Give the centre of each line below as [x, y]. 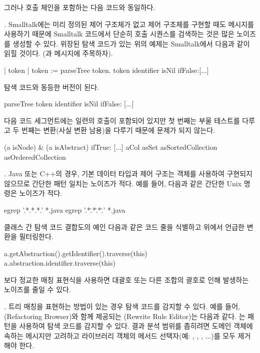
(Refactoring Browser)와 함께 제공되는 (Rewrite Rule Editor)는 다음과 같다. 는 [125, 316]
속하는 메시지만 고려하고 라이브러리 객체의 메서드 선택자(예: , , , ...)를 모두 [120, 335]
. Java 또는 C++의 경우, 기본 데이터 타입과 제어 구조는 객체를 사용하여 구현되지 [128, 174]
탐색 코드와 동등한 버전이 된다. [51, 87]
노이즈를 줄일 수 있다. [37, 289]
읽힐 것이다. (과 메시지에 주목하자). [58, 53]
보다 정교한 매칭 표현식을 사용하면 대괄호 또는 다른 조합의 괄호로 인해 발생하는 [126, 279]
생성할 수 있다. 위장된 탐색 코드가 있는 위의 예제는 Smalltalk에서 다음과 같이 [131, 43]
